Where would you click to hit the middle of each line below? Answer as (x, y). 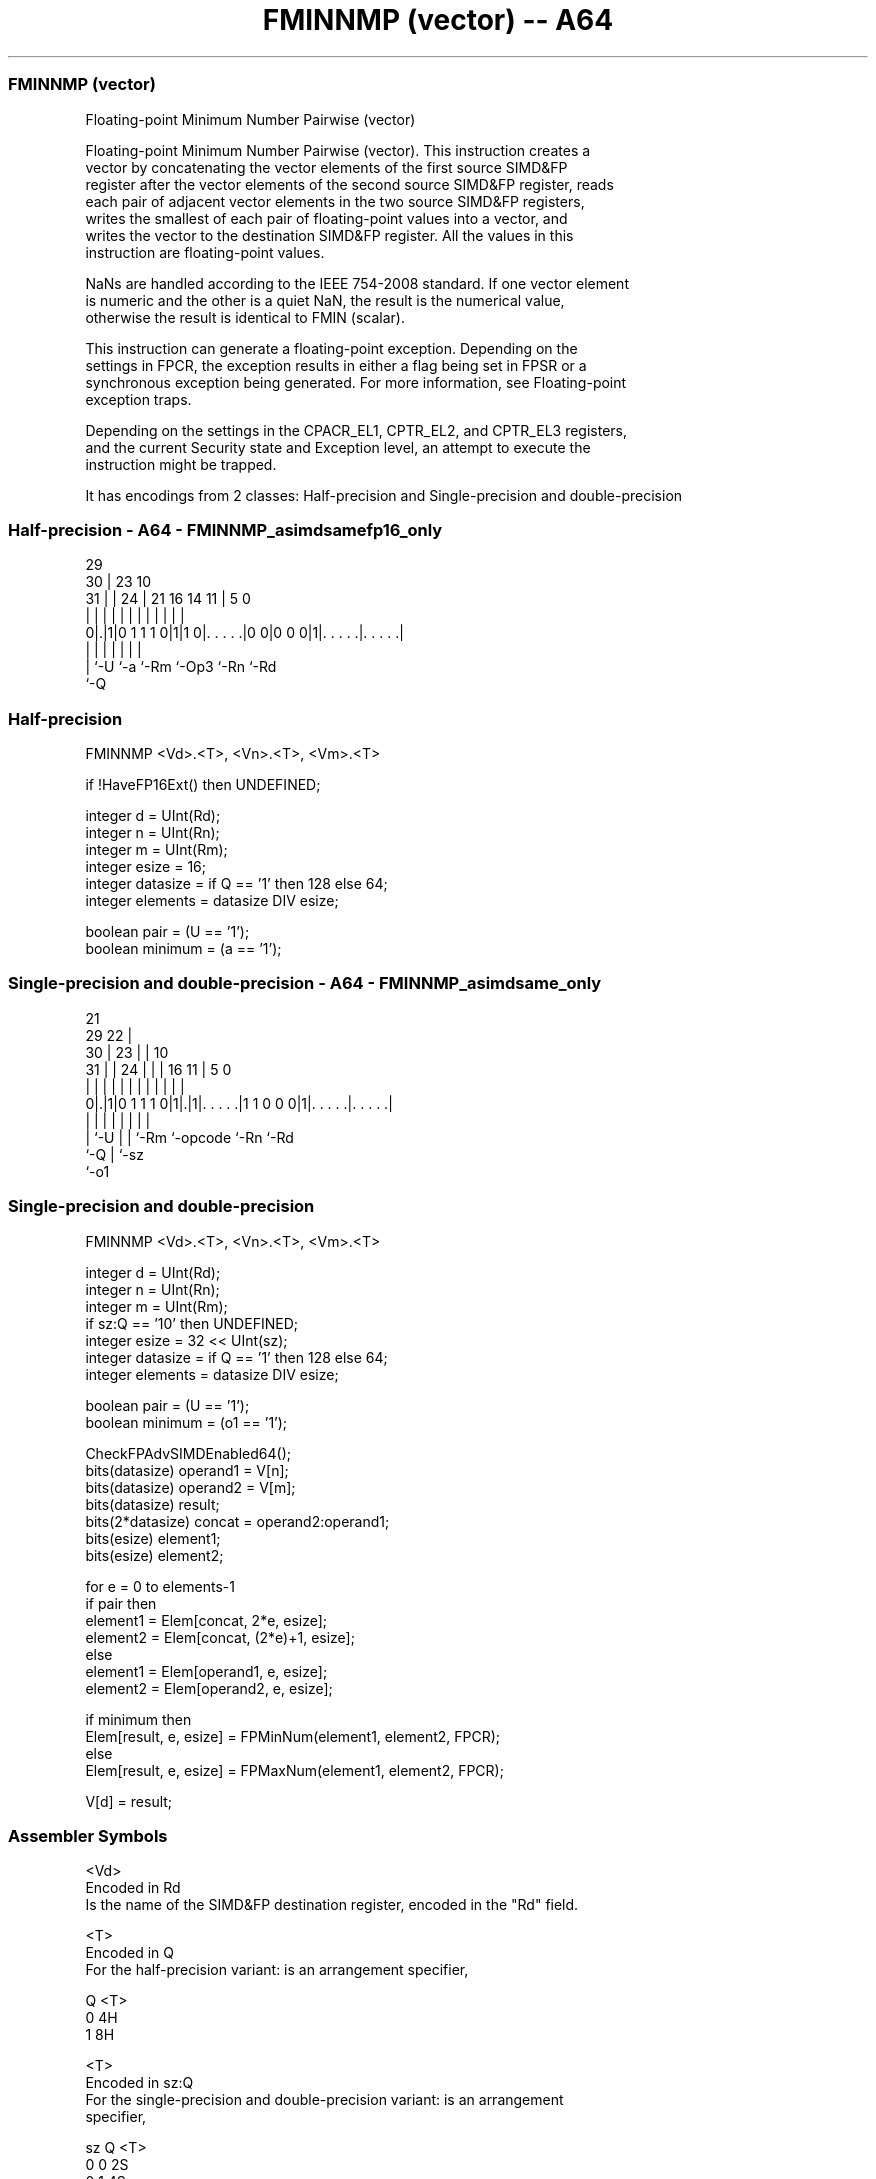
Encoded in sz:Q (139, 2083)
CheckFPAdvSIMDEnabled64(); (188, 1453)
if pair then (121, 1603)
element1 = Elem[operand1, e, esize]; (206, 1671)
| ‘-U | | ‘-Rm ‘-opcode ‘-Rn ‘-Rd (189, 1137)
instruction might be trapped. (181, 464)
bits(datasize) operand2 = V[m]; (190, 1487)
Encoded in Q (130, 1953)
